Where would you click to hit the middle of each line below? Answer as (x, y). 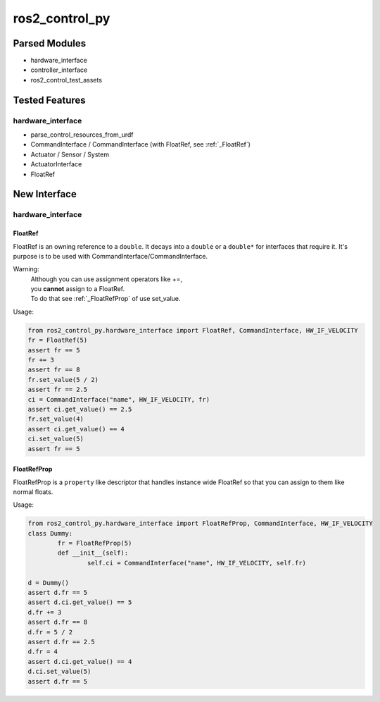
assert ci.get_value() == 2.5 (80, 409)
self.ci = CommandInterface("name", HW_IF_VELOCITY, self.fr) (196, 563)
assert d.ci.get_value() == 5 (80, 602)
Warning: (26, 269)
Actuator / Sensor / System (70, 154)
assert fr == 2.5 (58, 390)
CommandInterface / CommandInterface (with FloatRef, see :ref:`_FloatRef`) (141, 144)
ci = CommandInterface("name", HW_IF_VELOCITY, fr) (119, 399)
